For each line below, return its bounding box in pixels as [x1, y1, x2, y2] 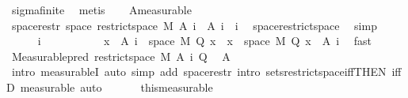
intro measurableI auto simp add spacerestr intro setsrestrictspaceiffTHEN [11, 63, 387, 80]
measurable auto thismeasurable [20, 78, 213, 95]
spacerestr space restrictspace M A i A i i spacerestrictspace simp [11, 17, 377, 33]
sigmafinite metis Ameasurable [11, 2, 192, 17]
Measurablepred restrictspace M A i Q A [11, 47, 231, 64]
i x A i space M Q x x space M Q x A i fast [37, 32, 372, 49]
